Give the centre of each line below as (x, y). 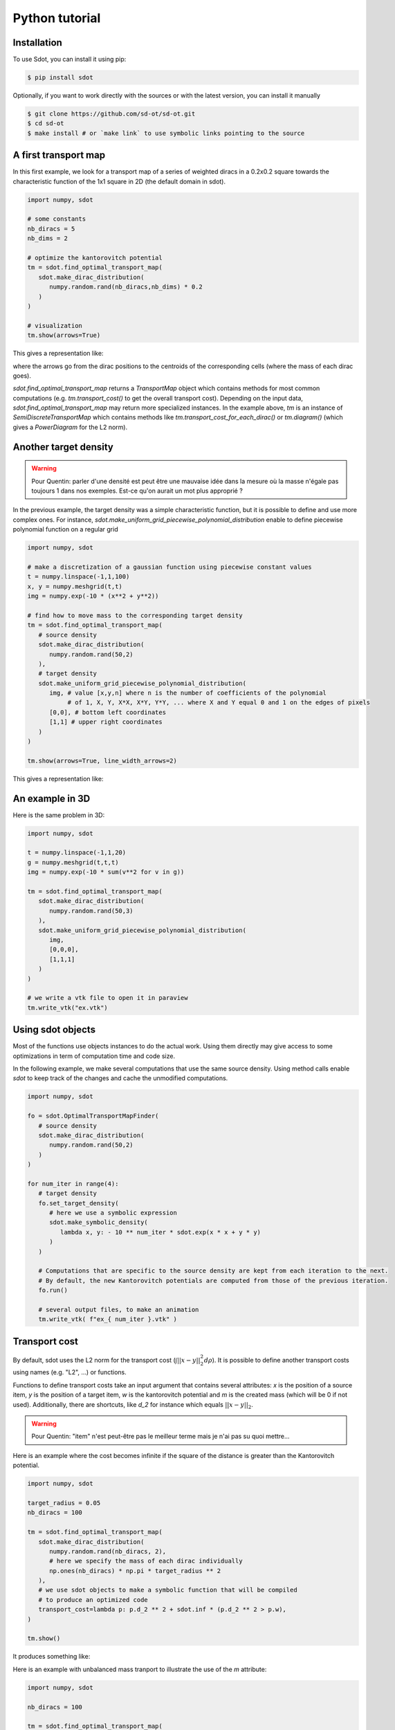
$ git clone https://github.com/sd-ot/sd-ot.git (111, 114)
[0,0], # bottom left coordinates (108, 712)
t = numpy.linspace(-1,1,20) (77, 853)
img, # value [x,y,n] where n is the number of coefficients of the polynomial (188, 693)
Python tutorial (57, 18)
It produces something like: (52, 1657)
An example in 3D (52, 798)
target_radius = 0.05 (64, 1503)
